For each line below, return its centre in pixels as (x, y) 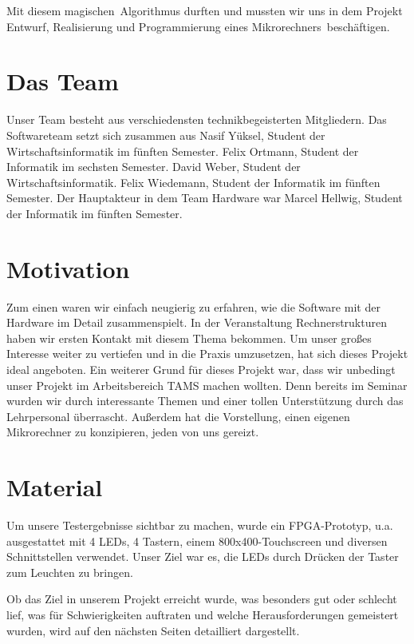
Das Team (63, 81)
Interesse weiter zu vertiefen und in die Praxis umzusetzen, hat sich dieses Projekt (207, 354)
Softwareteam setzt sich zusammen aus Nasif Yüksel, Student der (166, 135)
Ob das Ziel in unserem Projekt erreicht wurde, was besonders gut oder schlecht (202, 599)
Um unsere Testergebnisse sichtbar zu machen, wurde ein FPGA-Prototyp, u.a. (200, 525)
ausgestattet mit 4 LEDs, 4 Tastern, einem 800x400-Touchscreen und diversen (197, 541)
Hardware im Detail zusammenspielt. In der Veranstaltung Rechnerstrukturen (197, 322)
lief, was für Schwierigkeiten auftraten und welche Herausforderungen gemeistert (203, 615)
